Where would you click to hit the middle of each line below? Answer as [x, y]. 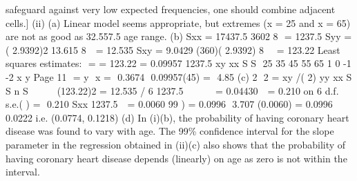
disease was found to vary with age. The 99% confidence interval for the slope [170, 131]
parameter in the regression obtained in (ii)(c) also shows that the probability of [176, 144]
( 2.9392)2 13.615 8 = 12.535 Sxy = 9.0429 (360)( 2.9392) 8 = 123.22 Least [173, 49]
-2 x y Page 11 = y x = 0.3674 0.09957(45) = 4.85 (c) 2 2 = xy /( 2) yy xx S [179, 76]
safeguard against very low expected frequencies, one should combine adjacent [171, 9]
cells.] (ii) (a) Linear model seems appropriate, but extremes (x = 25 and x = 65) [178, 22]
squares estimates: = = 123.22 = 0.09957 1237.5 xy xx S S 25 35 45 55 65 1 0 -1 [178, 63]
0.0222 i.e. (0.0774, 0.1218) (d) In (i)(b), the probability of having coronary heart [177, 117]
